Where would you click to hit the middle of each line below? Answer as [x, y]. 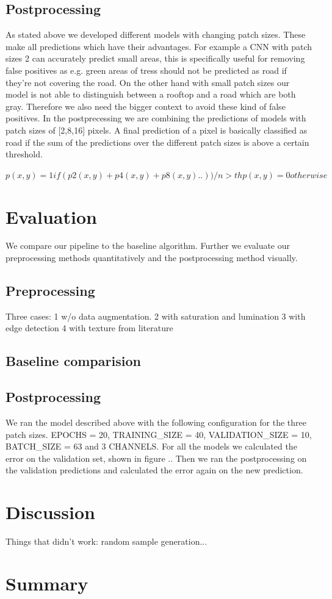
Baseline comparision [73, 361]
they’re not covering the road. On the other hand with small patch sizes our [148, 82]
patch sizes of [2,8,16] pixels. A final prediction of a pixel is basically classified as [157, 130]
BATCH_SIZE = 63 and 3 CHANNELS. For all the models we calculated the [151, 446]
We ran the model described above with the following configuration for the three [156, 422]
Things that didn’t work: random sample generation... [106, 541]
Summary [47, 583]
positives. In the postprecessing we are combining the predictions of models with [156, 118]
